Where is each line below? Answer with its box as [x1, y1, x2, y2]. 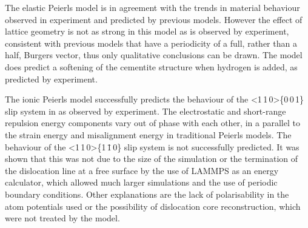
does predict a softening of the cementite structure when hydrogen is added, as [5, 60, 298, 73]
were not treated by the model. [5, 212, 120, 224]
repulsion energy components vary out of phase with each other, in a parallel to [5, 116, 300, 129]
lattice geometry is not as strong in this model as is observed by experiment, [5, 25, 289, 38]
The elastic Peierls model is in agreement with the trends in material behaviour [5, 1, 300, 13]
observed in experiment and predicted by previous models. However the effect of [5, 13, 303, 25]
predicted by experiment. [5, 72, 98, 85]
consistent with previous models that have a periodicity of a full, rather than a [5, 36, 297, 49]
